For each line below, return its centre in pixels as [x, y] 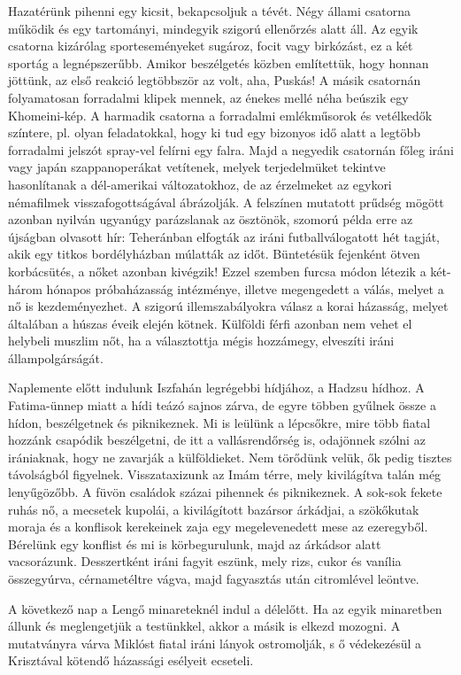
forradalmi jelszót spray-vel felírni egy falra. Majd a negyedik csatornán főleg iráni [231, 149]
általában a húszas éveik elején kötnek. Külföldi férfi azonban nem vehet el [210, 323]
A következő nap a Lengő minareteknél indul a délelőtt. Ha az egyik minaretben [225, 608]
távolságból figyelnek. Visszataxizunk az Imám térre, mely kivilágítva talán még [225, 474]
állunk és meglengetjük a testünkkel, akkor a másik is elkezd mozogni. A [204, 626]
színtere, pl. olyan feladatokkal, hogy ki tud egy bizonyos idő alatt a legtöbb [215, 132]
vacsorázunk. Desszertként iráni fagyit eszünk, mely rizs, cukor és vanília [205, 561]
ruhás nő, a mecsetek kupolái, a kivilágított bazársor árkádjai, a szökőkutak [214, 509]
